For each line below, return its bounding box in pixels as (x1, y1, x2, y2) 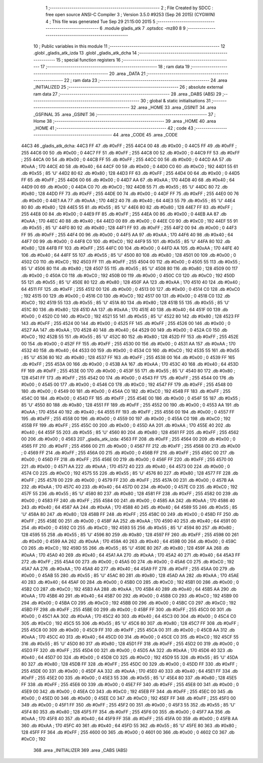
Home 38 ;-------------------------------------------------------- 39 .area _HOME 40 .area (33, 118, 216, 124)
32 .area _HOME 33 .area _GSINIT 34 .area (131, 105, 216, 111)
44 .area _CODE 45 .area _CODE (113, 132, 178, 138)
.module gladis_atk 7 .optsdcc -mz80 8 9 (103, 25, 186, 31)
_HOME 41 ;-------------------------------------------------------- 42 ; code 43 (33, 125, 193, 131)
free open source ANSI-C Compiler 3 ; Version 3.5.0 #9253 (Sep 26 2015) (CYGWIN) (45, 12, 215, 18)
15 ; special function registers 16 (56, 57, 121, 63)
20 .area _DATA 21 (109, 71, 146, 76)
